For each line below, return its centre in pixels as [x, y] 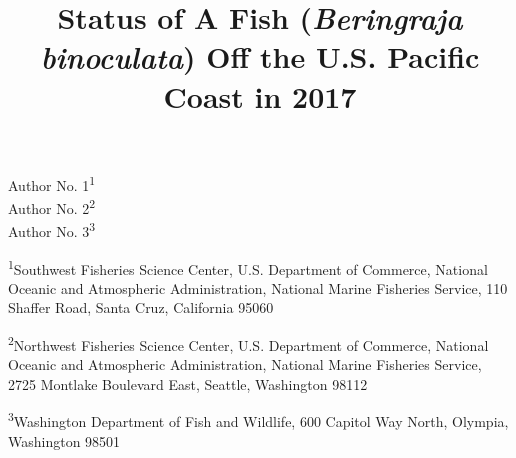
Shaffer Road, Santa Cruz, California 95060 [141, 307]
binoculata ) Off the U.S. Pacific [260, 57]
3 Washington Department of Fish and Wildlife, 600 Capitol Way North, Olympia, [258, 420]
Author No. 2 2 [52, 206]
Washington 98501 [64, 440]
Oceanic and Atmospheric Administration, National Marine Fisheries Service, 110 [258, 287]
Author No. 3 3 [52, 229]
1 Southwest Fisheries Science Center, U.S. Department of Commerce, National [248, 267]
